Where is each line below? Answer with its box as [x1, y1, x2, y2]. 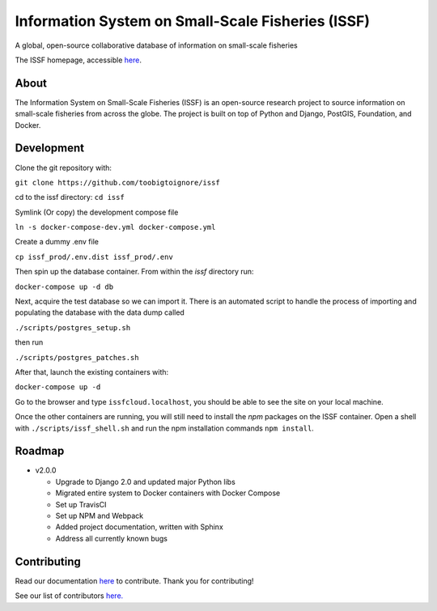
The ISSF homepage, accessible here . [15, 55, 142, 65]
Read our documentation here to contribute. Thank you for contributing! [15, 575, 254, 586]
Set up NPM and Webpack [55, 511, 144, 521]
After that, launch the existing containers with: [15, 367, 169, 376]
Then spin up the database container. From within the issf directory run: [15, 267, 254, 277]
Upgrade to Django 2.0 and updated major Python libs [55, 477, 236, 486]
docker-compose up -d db [15, 282, 113, 291]
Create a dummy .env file [15, 237, 99, 247]
